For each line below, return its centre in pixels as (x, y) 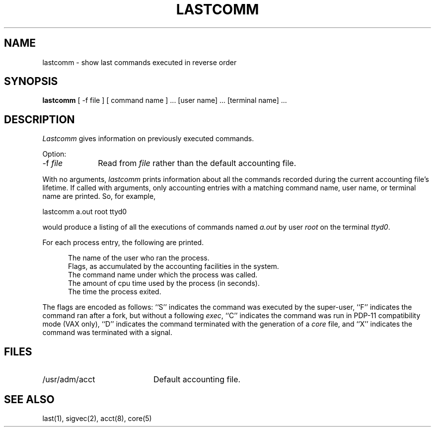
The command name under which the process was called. (163, 275)
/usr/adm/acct (69, 380)
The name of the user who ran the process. (139, 258)
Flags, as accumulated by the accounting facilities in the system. (174, 266)
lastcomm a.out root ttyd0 (85, 212)
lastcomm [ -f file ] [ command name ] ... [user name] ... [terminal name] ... (165, 100)
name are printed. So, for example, (99, 196)
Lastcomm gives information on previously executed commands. (148, 139)
